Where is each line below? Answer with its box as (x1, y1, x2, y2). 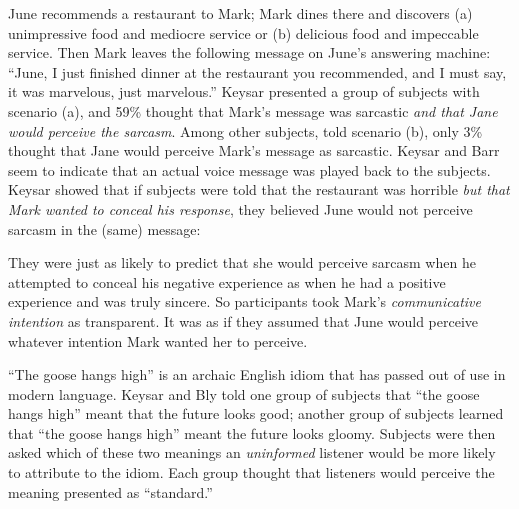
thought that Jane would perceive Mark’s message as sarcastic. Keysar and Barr (8, 140, 500, 161)
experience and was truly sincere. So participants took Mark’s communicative (8, 291, 481, 312)
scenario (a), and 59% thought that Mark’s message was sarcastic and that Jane (8, 100, 498, 121)
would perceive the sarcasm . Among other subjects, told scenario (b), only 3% (8, 120, 483, 141)
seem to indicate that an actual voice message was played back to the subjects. (8, 159, 491, 180)
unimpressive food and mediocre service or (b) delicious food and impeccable (8, 22, 479, 43)
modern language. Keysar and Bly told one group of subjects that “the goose (8, 383, 480, 404)
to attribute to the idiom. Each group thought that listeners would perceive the (8, 462, 495, 483)
